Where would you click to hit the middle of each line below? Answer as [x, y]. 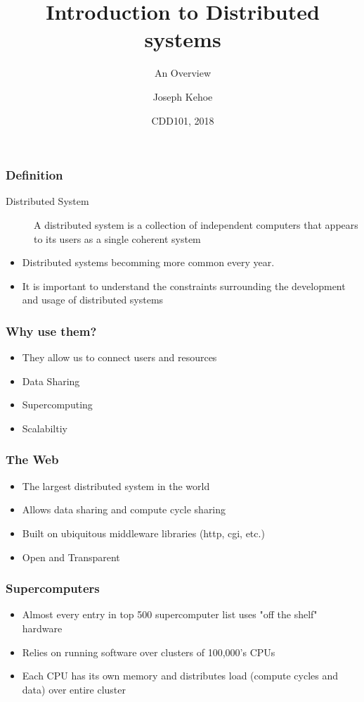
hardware [42, 628]
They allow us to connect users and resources [119, 357]
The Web [32, 459]
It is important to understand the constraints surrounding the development [184, 286]
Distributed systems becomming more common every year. [148, 262]
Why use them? [51, 331]
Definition [34, 175]
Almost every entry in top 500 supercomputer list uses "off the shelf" [170, 614]
